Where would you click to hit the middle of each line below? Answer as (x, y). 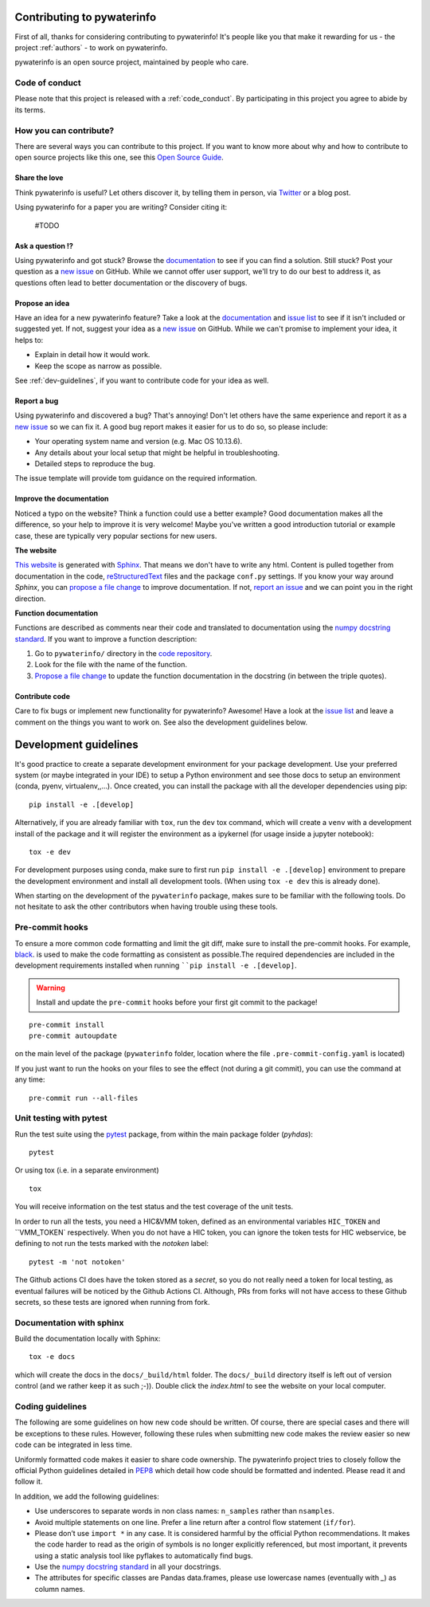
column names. (60, 1589)
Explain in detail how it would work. (92, 355)
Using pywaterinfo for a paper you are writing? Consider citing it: (121, 207)
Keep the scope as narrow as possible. (98, 366)
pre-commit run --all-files (84, 1098)
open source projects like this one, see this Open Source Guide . (119, 157)
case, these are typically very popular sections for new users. (116, 536)
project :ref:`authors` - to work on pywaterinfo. (91, 47)
